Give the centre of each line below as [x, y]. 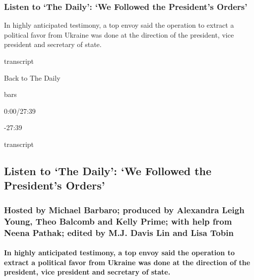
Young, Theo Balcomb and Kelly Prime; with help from [118, 221]
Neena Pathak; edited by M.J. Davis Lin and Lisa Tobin [119, 232]
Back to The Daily [32, 77]
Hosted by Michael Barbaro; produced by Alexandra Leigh [124, 210]
